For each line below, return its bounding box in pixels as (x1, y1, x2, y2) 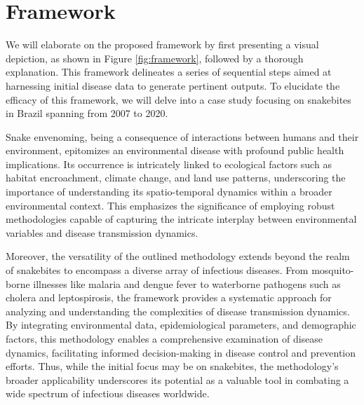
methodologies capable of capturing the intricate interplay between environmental (6, 212, 357, 226)
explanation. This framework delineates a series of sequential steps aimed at (6, 64, 332, 79)
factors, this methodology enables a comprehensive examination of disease (6, 331, 323, 345)
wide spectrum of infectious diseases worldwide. (6, 386, 210, 401)
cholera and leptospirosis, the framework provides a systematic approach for (6, 290, 332, 305)
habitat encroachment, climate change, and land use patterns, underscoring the (6, 170, 346, 185)
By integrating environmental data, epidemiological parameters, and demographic (6, 317, 356, 332)
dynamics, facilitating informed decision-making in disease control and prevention (6, 345, 356, 359)
